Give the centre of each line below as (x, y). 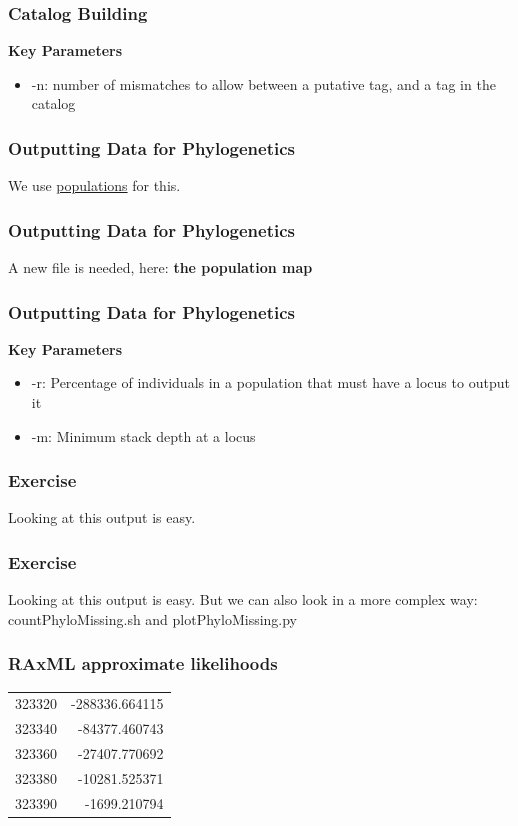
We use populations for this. (94, 185)
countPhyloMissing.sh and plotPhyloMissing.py (153, 618)
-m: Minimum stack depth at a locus (143, 435)
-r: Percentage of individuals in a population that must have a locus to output (270, 382)
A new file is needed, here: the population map (160, 267)
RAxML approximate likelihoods (143, 663)
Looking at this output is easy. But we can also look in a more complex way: (243, 599)
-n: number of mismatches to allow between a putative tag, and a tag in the (263, 83)
